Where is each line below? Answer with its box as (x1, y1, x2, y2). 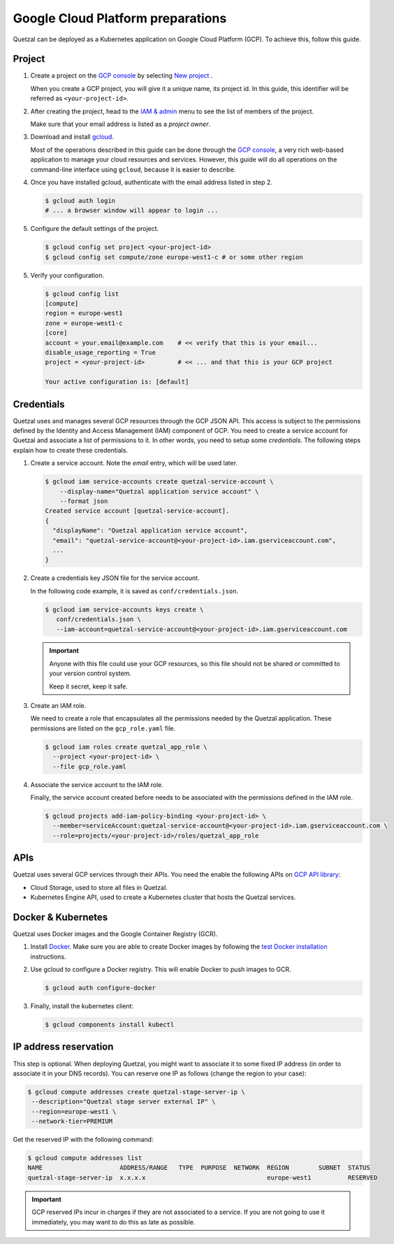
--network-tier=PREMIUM (31, 1117, 113, 1126)
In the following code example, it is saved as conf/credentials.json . (30, 586, 239, 595)
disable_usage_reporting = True (45, 348, 156, 357)
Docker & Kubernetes (13, 911, 108, 923)
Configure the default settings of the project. (30, 225, 159, 233)
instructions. (30, 952, 66, 961)
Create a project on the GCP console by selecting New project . (30, 71, 213, 80)
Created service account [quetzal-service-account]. (45, 507, 230, 515)
